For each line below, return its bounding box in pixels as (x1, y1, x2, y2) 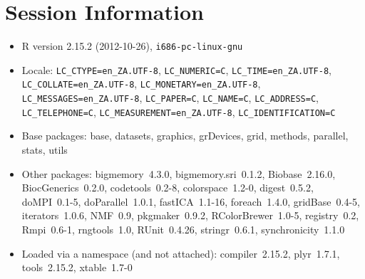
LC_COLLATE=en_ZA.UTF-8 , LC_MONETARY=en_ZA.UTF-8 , (21, 76, 261, 91)
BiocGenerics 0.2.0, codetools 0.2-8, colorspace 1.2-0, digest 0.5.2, (21, 180, 314, 195)
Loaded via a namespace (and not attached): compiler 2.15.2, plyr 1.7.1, (21, 246, 340, 260)
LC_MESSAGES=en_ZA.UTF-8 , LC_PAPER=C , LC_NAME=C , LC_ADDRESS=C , (21, 90, 319, 105)
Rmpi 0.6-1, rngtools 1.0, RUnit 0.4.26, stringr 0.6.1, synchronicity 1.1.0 (21, 221, 345, 236)
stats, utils (21, 142, 68, 157)
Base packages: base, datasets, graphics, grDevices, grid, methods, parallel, (21, 128, 349, 143)
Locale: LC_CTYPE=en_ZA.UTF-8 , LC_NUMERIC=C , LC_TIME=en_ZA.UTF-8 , (21, 62, 331, 77)
